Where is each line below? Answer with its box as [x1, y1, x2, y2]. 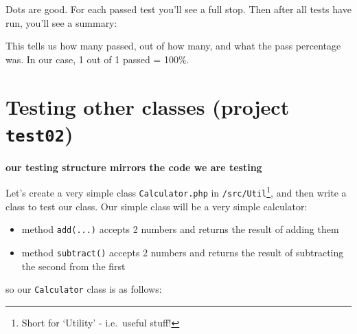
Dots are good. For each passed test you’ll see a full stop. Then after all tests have [5, 2, 352, 16]
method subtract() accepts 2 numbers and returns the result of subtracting [21, 245, 344, 259]
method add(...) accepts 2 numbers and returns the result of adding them [21, 222, 339, 236]
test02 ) [5, 119, 73, 147]
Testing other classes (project [5, 92, 290, 120]
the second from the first [21, 258, 126, 273]
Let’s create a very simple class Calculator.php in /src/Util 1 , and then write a [5, 183, 347, 200]
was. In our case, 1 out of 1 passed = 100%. [5, 52, 189, 66]
